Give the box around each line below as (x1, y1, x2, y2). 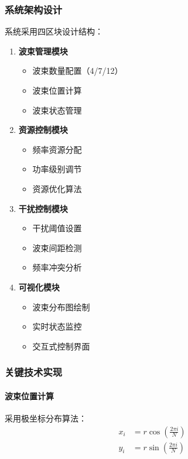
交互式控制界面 (32, 340, 90, 352)
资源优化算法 (32, 182, 82, 194)
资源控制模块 (18, 124, 68, 136)
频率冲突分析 (32, 261, 82, 273)
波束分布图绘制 (32, 300, 90, 313)
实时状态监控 (32, 320, 82, 333)
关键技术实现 (5, 365, 63, 379)
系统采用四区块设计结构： (5, 25, 103, 37)
